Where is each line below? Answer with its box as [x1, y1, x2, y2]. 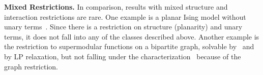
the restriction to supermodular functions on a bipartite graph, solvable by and [4, 41, 254, 52]
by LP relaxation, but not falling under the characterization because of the [4, 51, 241, 61]
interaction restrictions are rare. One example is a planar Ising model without [4, 11, 246, 22]
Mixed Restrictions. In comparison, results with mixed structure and [4, 2, 228, 12]
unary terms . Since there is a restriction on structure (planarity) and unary [4, 21, 243, 32]
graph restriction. [4, 61, 58, 71]
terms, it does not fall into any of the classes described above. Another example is [4, 31, 259, 42]
